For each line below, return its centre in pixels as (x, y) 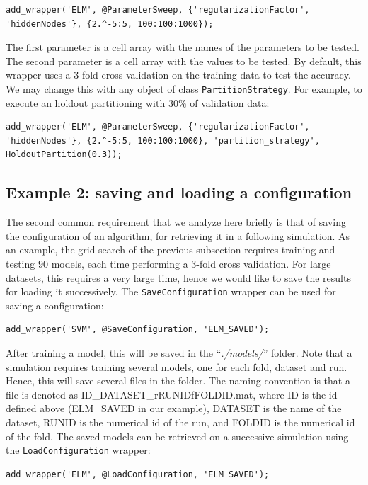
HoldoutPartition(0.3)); (64, 155)
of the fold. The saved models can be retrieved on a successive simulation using (177, 436)
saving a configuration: (55, 305)
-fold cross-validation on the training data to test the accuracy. (215, 75)
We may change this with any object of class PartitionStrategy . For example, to (184, 88)
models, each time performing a (120, 263)
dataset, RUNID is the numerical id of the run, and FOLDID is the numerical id (180, 422)
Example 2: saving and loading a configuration (179, 192)
